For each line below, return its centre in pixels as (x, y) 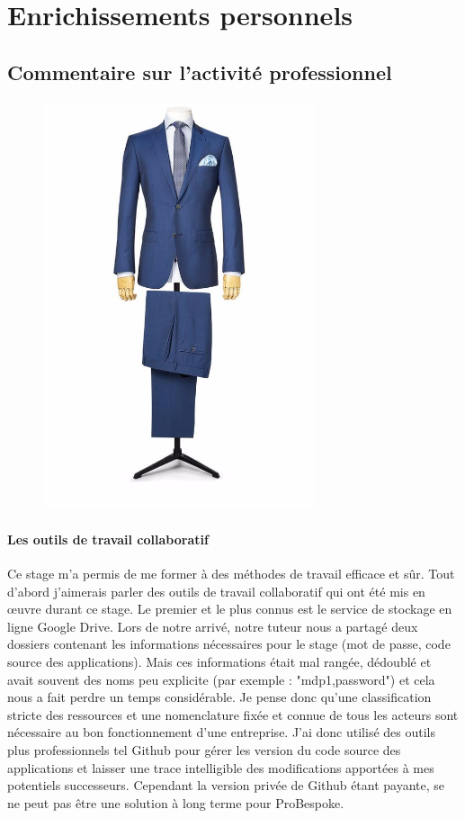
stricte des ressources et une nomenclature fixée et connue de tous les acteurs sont (233, 714)
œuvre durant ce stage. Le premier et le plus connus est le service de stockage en (230, 609)
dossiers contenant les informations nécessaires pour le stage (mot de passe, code (229, 644)
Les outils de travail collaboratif (108, 539)
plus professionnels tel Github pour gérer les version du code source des (204, 749)
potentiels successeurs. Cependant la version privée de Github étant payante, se (226, 785)
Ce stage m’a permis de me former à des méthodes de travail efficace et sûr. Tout (231, 573)
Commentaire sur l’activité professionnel (200, 72)
